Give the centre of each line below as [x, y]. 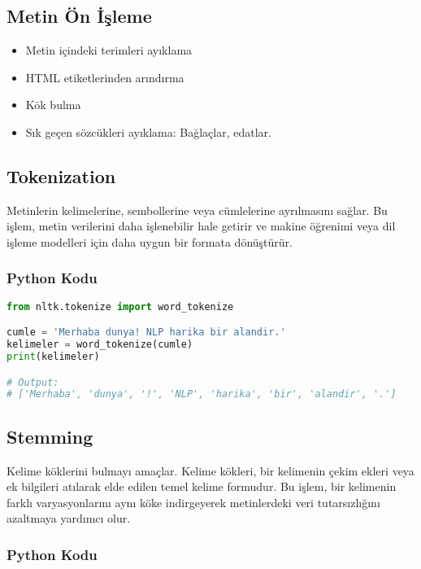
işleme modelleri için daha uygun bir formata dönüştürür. [150, 241]
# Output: [33, 382]
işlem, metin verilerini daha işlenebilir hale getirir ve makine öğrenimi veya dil [201, 226]
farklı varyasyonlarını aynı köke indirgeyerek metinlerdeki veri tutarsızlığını [193, 502]
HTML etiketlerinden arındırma [105, 77]
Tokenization [61, 175]
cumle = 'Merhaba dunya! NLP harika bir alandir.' [146, 333]
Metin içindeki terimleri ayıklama [109, 50]
